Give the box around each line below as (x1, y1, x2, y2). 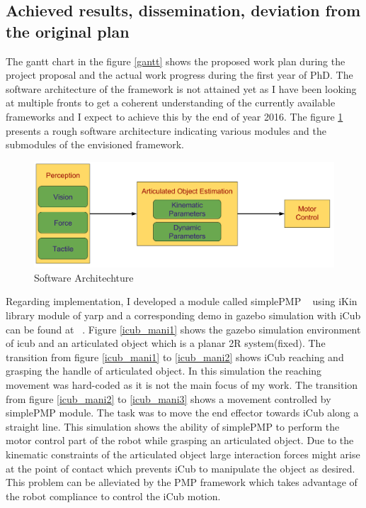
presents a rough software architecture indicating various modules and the (6, 123, 326, 138)
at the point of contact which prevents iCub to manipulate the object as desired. (6, 460, 355, 475)
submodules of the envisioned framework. (6, 137, 184, 152)
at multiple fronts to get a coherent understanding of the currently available (6, 95, 336, 110)
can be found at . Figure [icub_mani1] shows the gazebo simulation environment (6, 321, 361, 336)
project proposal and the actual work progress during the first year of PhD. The (6, 67, 353, 82)
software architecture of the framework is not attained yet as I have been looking (6, 81, 357, 96)
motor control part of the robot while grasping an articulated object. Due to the (6, 433, 354, 448)
